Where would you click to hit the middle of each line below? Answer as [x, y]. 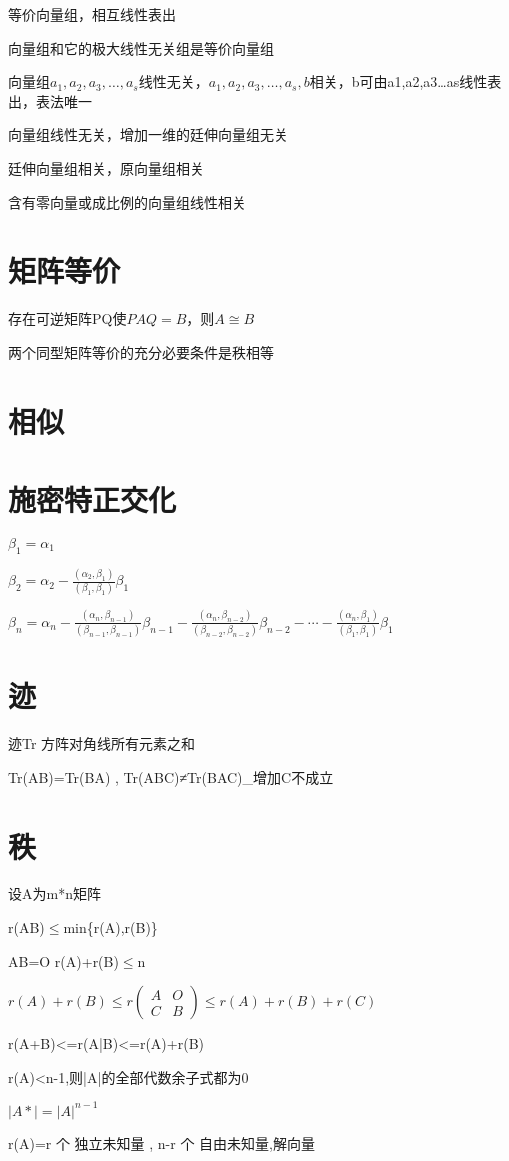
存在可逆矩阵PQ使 [67, 318]
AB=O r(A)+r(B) [63, 960]
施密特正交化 [92, 499]
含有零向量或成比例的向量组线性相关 [127, 201]
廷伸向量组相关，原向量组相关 [106, 167]
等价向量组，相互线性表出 [92, 14]
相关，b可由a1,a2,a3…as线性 [398, 81]
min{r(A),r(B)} [110, 927]
